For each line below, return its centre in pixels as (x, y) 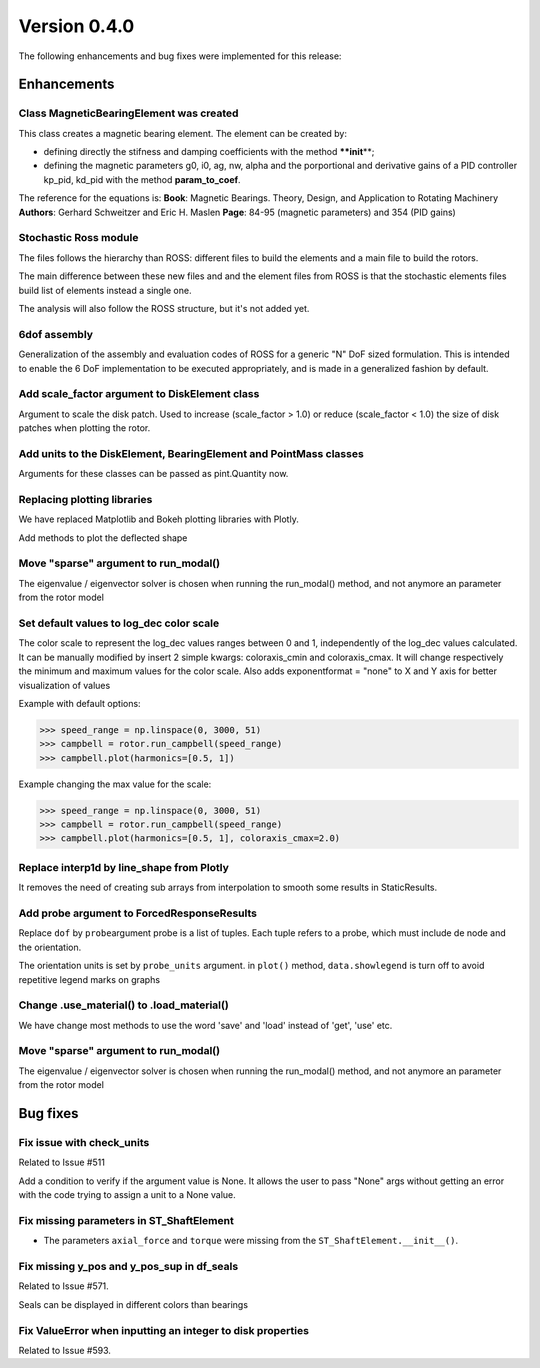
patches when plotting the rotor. (84, 428)
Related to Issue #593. (65, 1350)
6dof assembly (56, 334)
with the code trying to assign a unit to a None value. (127, 1195)
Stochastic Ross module (78, 238)
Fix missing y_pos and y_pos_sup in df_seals (128, 1267)
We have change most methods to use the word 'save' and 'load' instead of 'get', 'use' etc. (205, 1025)
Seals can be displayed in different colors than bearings (133, 1304)
